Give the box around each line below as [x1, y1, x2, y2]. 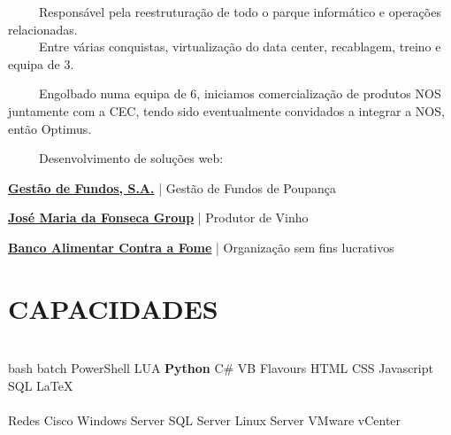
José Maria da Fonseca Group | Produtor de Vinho [8, 208, 309, 227]
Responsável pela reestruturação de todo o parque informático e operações [38, 3, 441, 20]
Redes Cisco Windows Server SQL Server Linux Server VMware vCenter [8, 411, 401, 430]
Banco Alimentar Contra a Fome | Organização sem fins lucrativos [8, 237, 394, 256]
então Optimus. [8, 119, 92, 137]
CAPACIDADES [8, 290, 218, 326]
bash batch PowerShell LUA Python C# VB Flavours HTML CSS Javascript [8, 359, 433, 377]
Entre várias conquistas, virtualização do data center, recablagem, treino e [38, 37, 441, 56]
